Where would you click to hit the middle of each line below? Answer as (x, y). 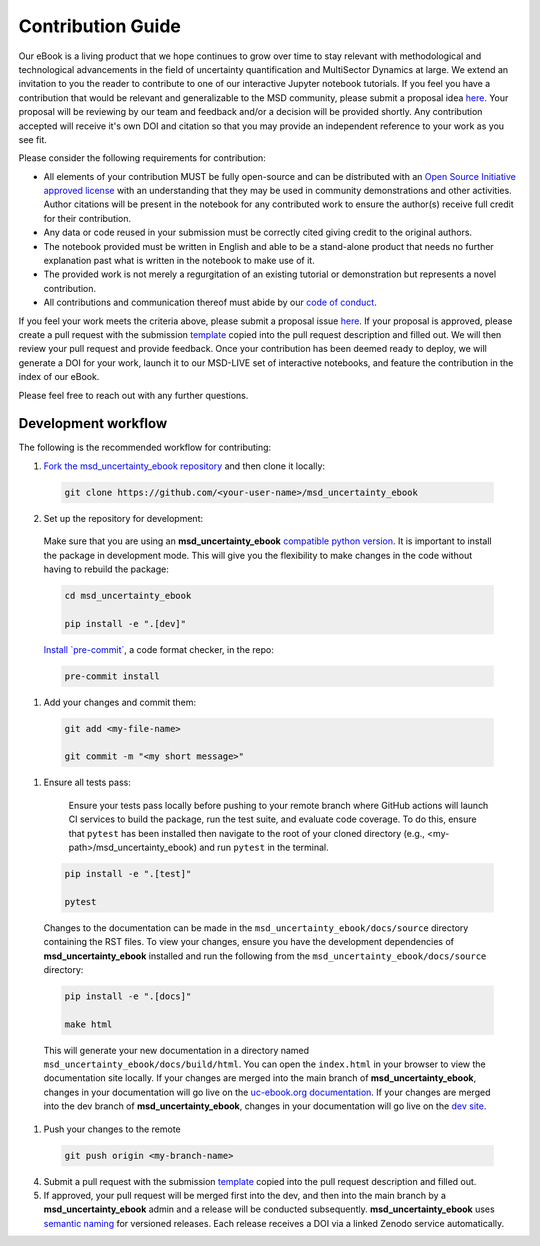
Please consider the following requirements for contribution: (142, 158)
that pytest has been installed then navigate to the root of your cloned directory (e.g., (246, 833)
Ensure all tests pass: (87, 782)
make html (88, 1024)
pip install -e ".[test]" (128, 873)
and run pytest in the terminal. (263, 847)
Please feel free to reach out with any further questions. (133, 395)
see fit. (32, 139)
